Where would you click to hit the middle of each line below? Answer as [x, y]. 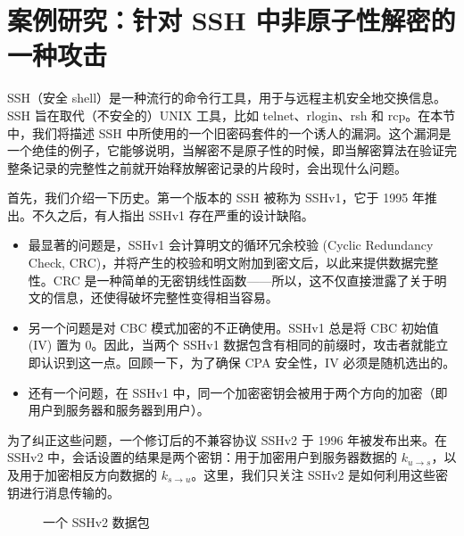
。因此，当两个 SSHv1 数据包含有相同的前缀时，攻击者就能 [264, 345]
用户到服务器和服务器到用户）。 [119, 410]
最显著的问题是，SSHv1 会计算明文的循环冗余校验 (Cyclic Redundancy [231, 245]
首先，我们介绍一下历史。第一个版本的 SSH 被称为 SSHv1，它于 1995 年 [216, 198]
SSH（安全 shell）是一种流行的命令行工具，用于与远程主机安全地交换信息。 [227, 98]
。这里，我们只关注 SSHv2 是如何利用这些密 [320, 474]
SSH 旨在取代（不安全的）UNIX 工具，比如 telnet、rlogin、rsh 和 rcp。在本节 [232, 115]
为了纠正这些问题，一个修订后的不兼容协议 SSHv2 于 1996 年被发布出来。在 [228, 439]
